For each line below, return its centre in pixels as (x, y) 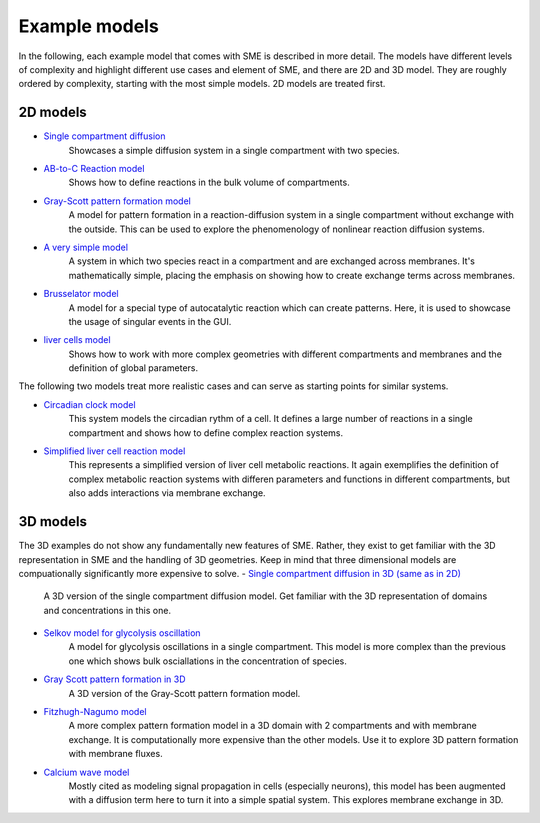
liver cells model (77, 340)
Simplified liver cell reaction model (114, 451)
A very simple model (86, 247)
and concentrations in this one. (107, 610)
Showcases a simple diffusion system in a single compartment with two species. (234, 150)
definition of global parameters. (133, 368)
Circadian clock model (89, 404)
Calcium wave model (86, 772)
